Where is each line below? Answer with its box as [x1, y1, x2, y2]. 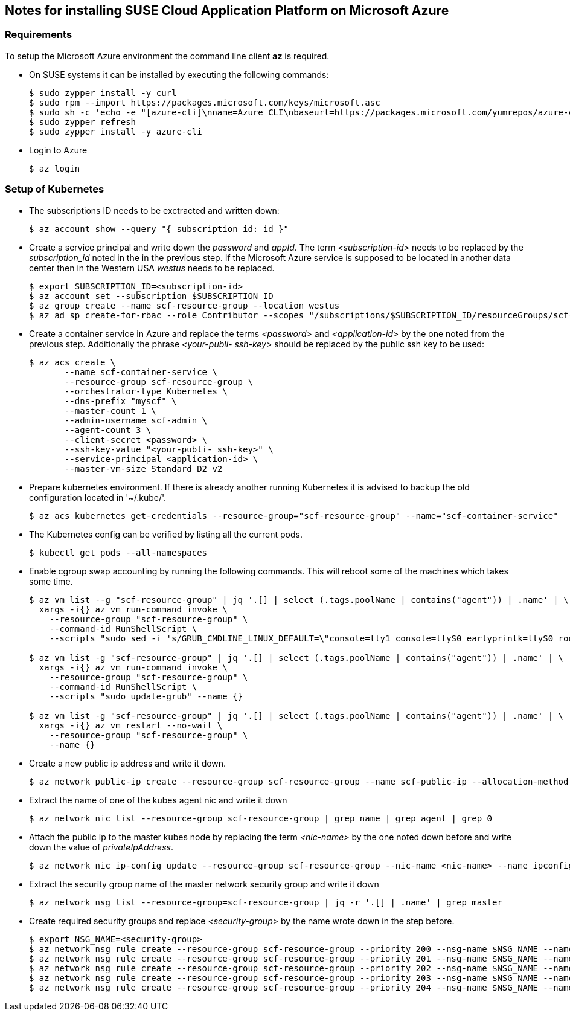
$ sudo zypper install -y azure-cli [29, 126, 202, 137]
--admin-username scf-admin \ [65, 415, 208, 425]
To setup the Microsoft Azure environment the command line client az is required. [5, 50, 330, 61]
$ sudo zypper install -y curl [29, 88, 177, 98]
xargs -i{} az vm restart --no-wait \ [39, 720, 223, 730]
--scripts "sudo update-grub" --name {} [49, 691, 243, 701]
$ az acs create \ [29, 357, 116, 367]
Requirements [5, 28, 72, 41]
